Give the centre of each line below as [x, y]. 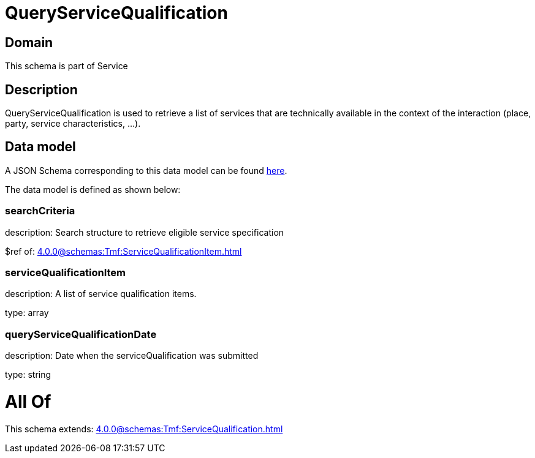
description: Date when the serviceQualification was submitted [132, 356]
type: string [28, 375]
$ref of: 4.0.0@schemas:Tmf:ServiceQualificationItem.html [123, 251]
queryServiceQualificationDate [81, 334]
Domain [29, 42]
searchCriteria [40, 211]
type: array [27, 313]
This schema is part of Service [66, 66]
